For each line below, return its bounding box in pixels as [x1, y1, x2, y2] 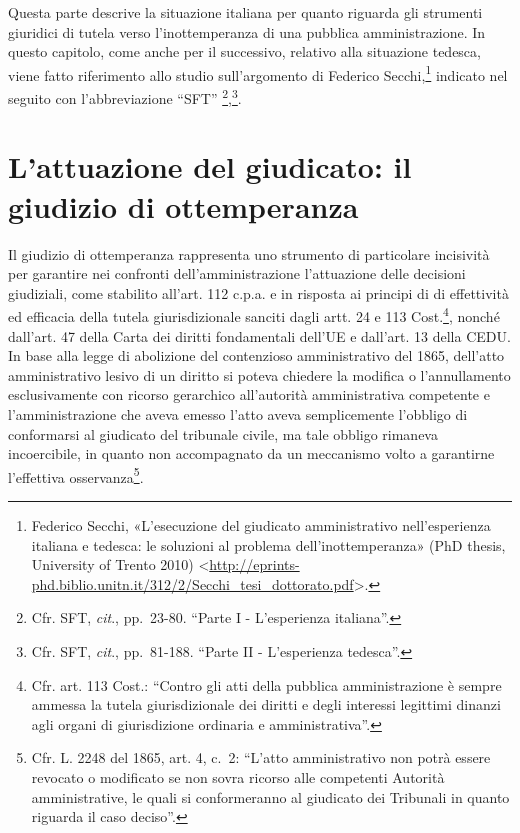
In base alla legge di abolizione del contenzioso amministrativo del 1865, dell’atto [8, 345, 505, 366]
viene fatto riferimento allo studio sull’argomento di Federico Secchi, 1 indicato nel [8, 61, 508, 85]
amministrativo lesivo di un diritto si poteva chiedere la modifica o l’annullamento [8, 364, 511, 385]
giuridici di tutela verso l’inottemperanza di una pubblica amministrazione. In [8, 21, 486, 42]
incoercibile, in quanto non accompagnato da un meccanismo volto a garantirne [8, 443, 495, 464]
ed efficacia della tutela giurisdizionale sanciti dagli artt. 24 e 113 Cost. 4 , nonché [8, 303, 500, 327]
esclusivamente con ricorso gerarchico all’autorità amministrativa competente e [8, 384, 490, 405]
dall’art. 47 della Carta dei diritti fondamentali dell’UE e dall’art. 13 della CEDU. [8, 325, 511, 346]
